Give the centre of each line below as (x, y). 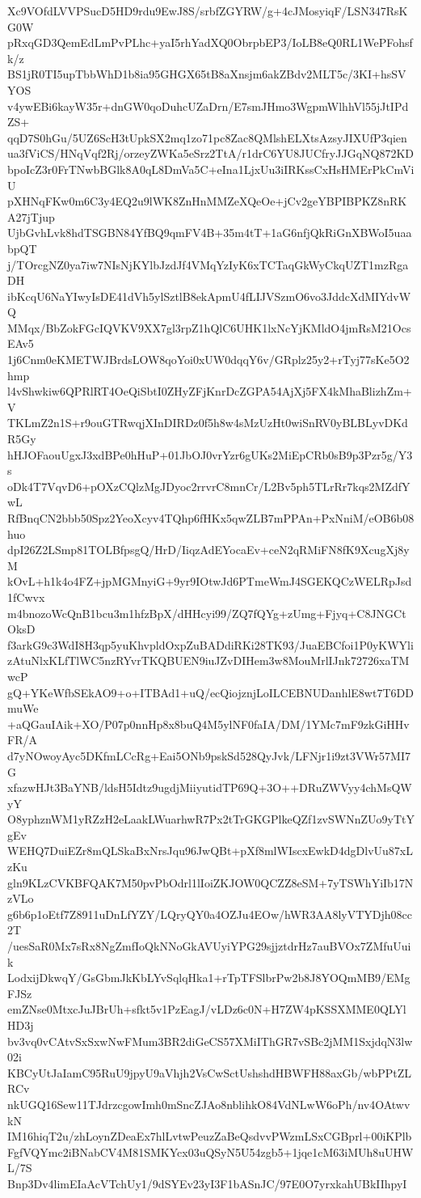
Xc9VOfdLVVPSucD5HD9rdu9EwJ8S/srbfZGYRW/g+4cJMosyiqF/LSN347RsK (208, 11)
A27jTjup (31, 216)
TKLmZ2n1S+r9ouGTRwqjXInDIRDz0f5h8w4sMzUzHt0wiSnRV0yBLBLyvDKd (208, 423)
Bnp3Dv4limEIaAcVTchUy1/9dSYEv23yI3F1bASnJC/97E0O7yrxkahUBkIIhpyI (207, 1183)
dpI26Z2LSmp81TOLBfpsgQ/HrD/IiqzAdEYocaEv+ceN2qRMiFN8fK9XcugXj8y (208, 550)
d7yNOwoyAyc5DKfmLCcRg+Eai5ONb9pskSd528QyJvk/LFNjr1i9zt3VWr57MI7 (209, 755)
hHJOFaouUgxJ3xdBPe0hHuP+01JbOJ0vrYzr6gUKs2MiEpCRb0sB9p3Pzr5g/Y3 (210, 454)
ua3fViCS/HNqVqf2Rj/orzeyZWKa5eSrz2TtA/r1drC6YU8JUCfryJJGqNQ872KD (211, 153)
